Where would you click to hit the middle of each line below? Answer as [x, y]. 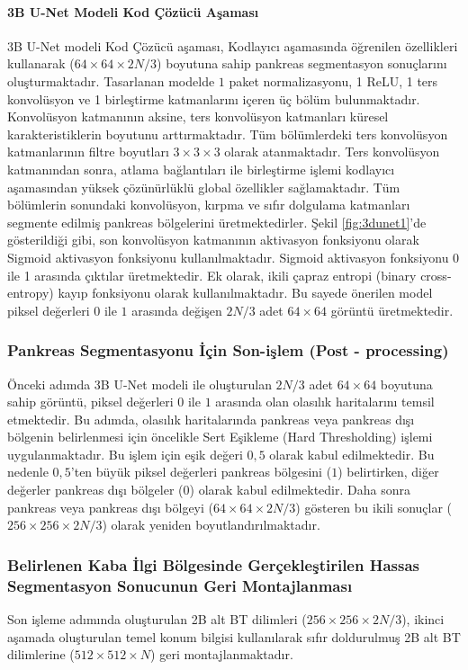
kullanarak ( [41, 63]
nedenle [28, 472]
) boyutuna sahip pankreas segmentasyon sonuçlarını [302, 63]
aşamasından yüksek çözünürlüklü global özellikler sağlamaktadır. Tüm [204, 187]
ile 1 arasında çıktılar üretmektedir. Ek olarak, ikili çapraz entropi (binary [212, 275]
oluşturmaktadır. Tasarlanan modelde [111, 80]
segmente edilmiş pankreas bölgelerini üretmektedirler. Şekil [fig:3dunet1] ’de [217, 222]
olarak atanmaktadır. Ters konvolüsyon [332, 152]
